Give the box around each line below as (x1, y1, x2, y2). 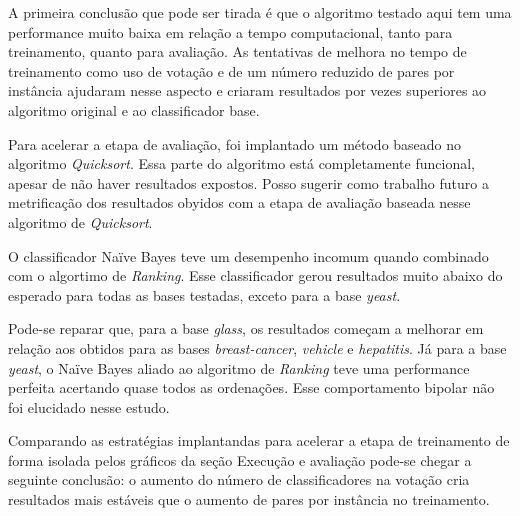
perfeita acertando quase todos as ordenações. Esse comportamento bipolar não (8, 377, 495, 398)
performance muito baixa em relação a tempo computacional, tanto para (8, 21, 453, 42)
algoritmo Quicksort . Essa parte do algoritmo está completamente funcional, (8, 153, 475, 174)
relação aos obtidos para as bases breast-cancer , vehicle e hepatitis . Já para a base (8, 337, 507, 358)
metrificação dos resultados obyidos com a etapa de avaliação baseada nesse (8, 192, 471, 213)
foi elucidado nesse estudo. (8, 396, 170, 417)
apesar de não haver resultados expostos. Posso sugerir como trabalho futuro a (8, 172, 489, 193)
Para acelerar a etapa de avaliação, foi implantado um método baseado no (8, 133, 462, 154)
